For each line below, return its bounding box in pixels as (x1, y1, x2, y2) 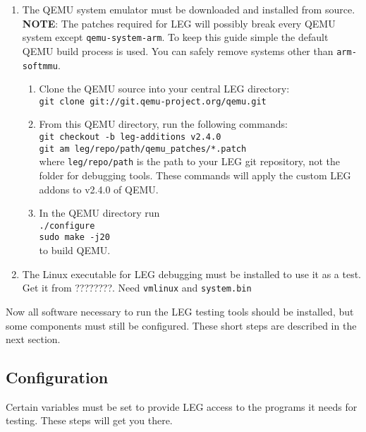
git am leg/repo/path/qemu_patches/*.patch (39, 143, 247, 154)
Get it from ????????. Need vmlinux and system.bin (22, 280, 252, 295)
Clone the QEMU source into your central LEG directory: (39, 81, 290, 96)
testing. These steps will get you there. (6, 413, 173, 428)
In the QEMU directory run (39, 205, 160, 220)
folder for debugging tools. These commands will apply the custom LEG (39, 167, 351, 182)
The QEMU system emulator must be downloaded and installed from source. (22, 2, 355, 16)
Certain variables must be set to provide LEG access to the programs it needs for (6, 399, 358, 414)
